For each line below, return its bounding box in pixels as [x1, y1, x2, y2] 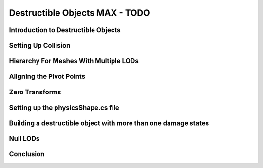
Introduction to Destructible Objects [9, 26, 121, 34]
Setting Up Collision [9, 41, 71, 50]
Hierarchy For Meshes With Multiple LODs [9, 57, 139, 65]
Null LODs [9, 134, 40, 143]
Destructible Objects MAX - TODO [9, 7, 150, 18]
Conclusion [9, 150, 45, 158]
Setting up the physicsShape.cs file [9, 104, 119, 112]
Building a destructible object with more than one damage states [9, 119, 209, 128]
